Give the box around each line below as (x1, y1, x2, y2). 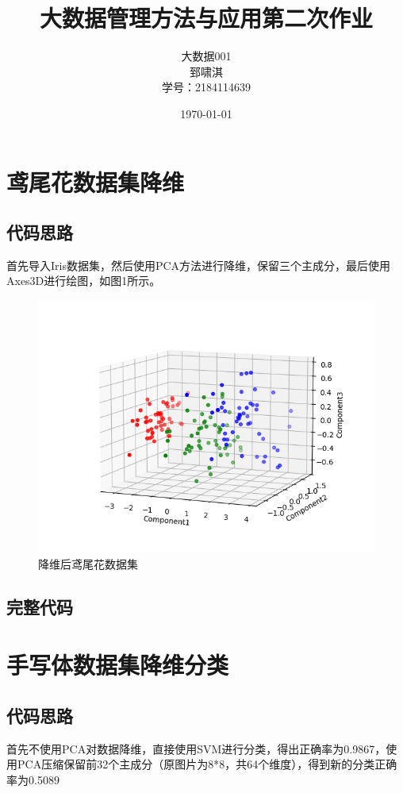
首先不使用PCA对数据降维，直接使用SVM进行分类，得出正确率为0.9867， (6, 740, 386, 756)
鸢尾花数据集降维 (6, 165, 185, 198)
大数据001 (181, 48, 232, 64)
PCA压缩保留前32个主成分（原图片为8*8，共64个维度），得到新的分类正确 (17, 756, 397, 772)
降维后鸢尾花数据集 (38, 555, 138, 572)
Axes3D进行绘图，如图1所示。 (6, 272, 161, 289)
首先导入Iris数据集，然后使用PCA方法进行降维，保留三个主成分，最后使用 (6, 256, 391, 273)
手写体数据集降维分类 (6, 649, 229, 681)
